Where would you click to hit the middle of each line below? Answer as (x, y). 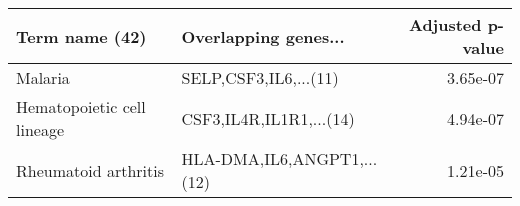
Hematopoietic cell (81, 106)
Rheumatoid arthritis (90, 170)
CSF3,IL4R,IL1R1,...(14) (268, 118)
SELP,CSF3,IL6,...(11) (260, 77)
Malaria (43, 77)
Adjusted (445, 24)
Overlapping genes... (263, 36)
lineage (40, 129)
